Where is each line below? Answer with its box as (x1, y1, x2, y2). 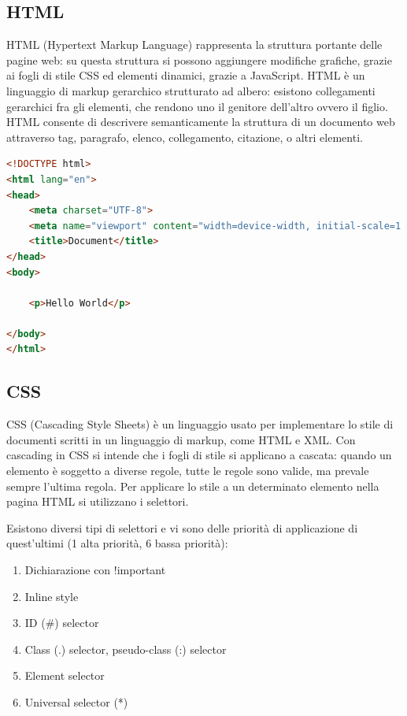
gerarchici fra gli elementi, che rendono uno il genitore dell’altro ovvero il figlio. (6, 98, 388, 114)
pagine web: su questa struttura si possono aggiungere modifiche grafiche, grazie (6, 51, 392, 68)
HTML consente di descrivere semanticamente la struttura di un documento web (6, 113, 395, 130)
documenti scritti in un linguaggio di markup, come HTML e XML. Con (6, 431, 356, 447)
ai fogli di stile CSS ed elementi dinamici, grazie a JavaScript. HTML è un (6, 67, 365, 83)
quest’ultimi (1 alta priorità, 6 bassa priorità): (6, 535, 228, 551)
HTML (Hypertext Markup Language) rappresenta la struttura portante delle (6, 36, 383, 53)
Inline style (24, 588, 79, 604)
